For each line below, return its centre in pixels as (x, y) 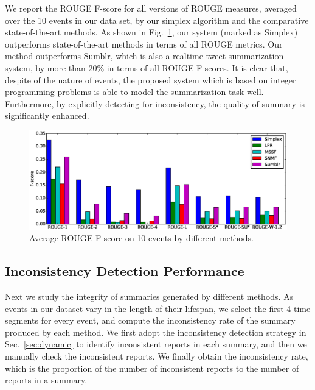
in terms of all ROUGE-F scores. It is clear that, (197, 67)
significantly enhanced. (47, 115)
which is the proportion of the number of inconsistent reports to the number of (152, 368)
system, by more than (45, 67)
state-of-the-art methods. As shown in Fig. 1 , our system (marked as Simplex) (151, 32)
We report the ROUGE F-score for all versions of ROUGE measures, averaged (151, 8)
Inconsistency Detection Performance (125, 271)
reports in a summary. (46, 380)
